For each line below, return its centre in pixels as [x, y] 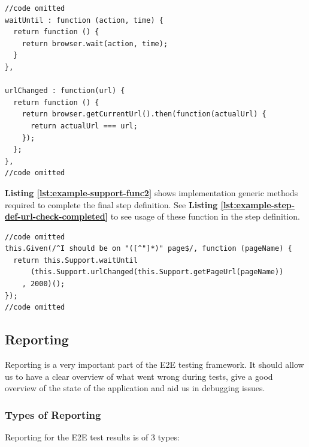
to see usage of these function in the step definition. [205, 216]
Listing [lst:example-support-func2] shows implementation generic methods [152, 192]
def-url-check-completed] [57, 216]
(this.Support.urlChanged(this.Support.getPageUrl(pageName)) [157, 272]
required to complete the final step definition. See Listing [111, 204]
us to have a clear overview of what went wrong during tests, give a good [139, 376]
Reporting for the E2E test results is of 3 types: [92, 437]
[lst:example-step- [258, 204]
